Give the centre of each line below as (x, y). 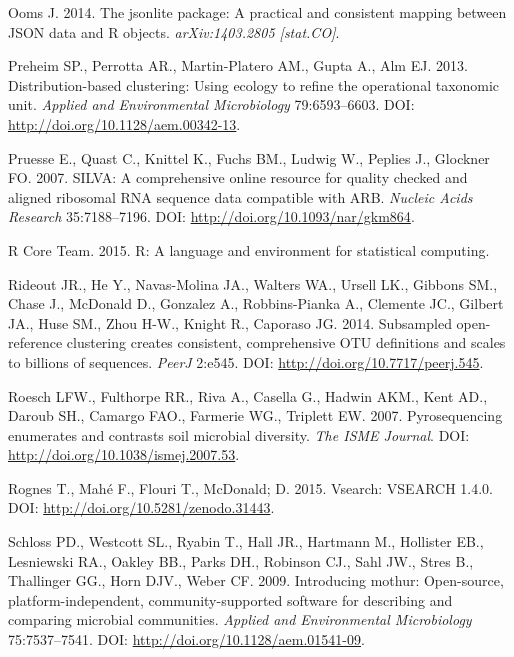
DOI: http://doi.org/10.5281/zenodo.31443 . (141, 507)
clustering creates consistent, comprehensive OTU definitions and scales (286, 342)
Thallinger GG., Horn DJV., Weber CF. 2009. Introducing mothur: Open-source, (256, 580)
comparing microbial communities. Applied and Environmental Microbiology (240, 619)
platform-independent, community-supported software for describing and (230, 599)
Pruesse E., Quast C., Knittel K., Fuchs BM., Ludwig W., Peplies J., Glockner (249, 157)
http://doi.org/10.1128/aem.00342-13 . (124, 123)
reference (35, 342)
